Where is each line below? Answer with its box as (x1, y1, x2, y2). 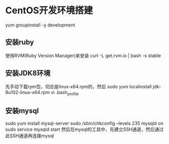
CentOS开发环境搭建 (5, 5, 93, 16)
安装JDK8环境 (5, 69, 51, 78)
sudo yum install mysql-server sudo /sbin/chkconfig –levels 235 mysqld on (5, 121, 164, 127)
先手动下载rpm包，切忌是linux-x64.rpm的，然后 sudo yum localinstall (5, 83, 152, 89)
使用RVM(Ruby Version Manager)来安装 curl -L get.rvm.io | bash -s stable (5, 52, 161, 59)
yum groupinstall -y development (5, 21, 75, 28)
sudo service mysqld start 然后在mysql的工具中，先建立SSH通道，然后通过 (5, 126, 164, 133)
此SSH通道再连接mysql (5, 133, 54, 139)
